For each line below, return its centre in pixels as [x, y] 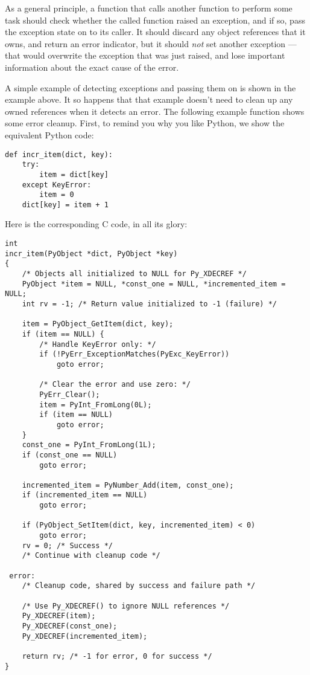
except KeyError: [57, 185]
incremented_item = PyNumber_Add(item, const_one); [128, 485]
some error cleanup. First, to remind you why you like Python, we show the [145, 123]
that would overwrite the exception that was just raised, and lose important [145, 55]
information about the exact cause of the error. [92, 67]
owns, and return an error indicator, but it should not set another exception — [151, 43]
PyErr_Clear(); [70, 394]
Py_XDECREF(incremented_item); [85, 636]
